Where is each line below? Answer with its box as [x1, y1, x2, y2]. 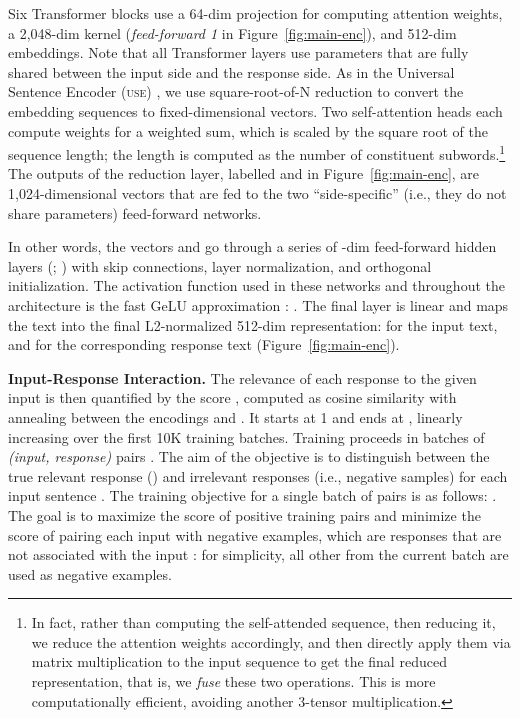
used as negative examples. [8, 563, 172, 584]
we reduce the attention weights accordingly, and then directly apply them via [31, 631, 511, 652]
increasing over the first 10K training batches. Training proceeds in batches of [8, 426, 485, 447]
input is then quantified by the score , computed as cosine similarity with [8, 387, 457, 408]
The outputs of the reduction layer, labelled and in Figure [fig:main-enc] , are [8, 163, 480, 184]
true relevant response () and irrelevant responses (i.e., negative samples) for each [8, 465, 508, 486]
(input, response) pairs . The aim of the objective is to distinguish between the [8, 446, 490, 467]
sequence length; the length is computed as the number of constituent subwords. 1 [8, 141, 506, 164]
